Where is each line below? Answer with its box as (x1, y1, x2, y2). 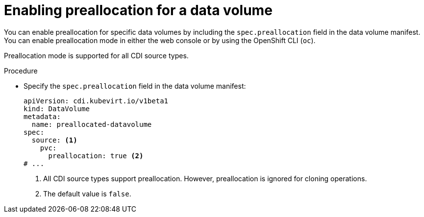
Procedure (4, 66, 38, 75)
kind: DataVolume (24, 104, 90, 113)
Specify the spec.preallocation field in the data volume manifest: (24, 81, 246, 90)
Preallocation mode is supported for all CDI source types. (4, 51, 189, 60)
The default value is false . (43, 189, 131, 198)
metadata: (24, 112, 61, 121)
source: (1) (31, 136, 77, 144)
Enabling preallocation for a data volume (4, 2, 273, 19)
